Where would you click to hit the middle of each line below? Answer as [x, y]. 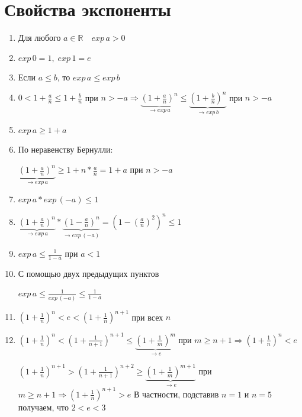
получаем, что [43, 407]
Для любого [39, 38]
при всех [147, 317]
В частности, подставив [176, 394]
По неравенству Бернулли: [65, 149]
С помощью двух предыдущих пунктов [89, 273]
